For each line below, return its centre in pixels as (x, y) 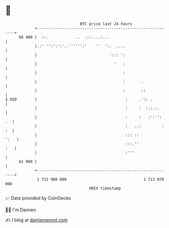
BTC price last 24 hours (106, 24)
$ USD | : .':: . (79, 99)
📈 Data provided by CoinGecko (38, 198)
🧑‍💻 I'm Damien (21, 210)
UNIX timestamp (105, 188)
